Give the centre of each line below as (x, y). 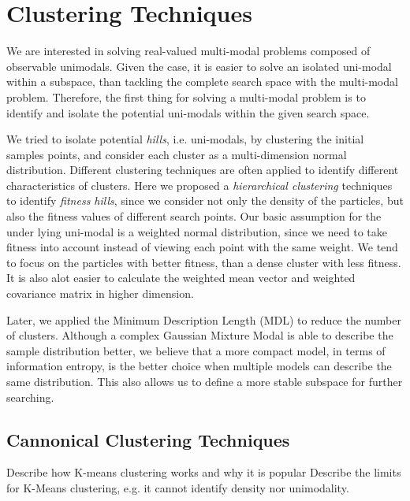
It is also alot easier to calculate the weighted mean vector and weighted (181, 278)
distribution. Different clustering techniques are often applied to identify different (203, 170)
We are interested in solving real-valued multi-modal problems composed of (188, 51)
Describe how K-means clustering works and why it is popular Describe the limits (204, 472)
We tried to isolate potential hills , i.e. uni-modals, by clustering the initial (185, 139)
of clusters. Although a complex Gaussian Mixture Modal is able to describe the (200, 335)
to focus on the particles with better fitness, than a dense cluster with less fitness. (204, 262)
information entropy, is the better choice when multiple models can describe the (199, 366)
